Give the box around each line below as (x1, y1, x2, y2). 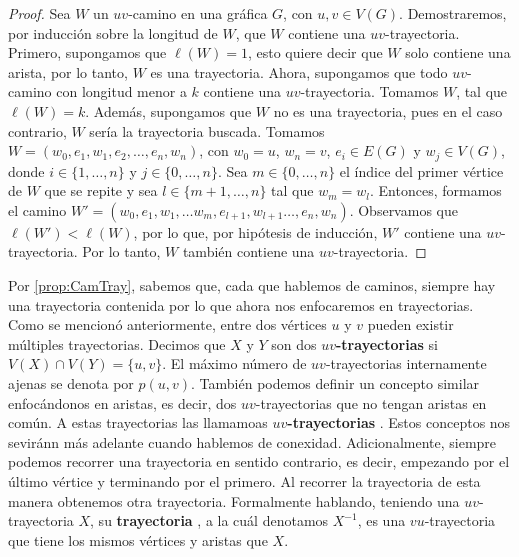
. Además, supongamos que (85, 100, 252, 121)
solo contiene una (405, 42, 511, 63)
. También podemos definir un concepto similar (191, 372, 480, 393)
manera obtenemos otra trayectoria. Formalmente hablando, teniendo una (8, 490, 460, 511)
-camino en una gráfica (128, 3, 268, 23)
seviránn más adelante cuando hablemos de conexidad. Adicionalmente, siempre (8, 431, 497, 452)
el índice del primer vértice (339, 160, 504, 181)
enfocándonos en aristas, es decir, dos (8, 392, 237, 413)
